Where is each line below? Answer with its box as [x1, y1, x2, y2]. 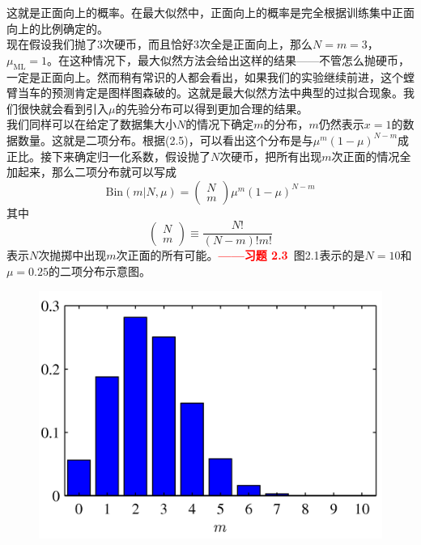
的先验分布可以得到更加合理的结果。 [115, 99, 308, 116]
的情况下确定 [185, 116, 254, 133]
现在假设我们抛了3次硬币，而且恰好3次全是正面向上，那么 [6, 36, 313, 53]
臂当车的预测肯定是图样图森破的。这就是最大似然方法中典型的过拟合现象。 [6, 84, 403, 101]
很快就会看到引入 [17, 99, 108, 116]
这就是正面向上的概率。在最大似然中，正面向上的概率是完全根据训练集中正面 [6, 4, 415, 20]
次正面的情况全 [331, 147, 411, 164]
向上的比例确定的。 [6, 19, 108, 36]
